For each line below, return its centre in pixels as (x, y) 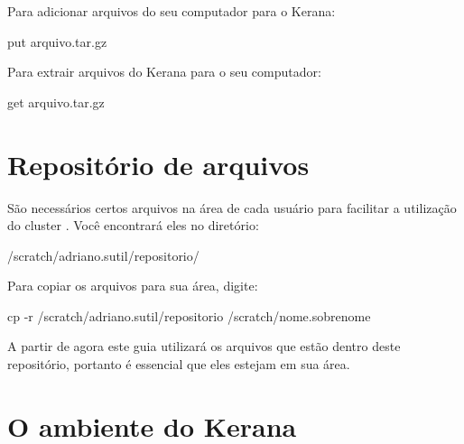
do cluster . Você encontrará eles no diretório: (133, 225)
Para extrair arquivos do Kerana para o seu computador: (164, 72)
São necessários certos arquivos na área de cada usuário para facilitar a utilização (232, 207)
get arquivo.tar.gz (56, 102)
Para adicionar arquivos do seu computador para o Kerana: (172, 11)
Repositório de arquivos (158, 164)
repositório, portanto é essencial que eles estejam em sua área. (179, 364)
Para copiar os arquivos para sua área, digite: (133, 286)
